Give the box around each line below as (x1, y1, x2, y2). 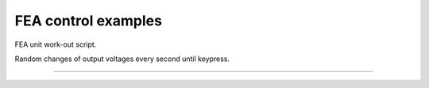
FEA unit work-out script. (14, 40, 97, 49)
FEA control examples (14, 12, 163, 29)
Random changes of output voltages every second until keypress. (14, 54, 230, 63)
